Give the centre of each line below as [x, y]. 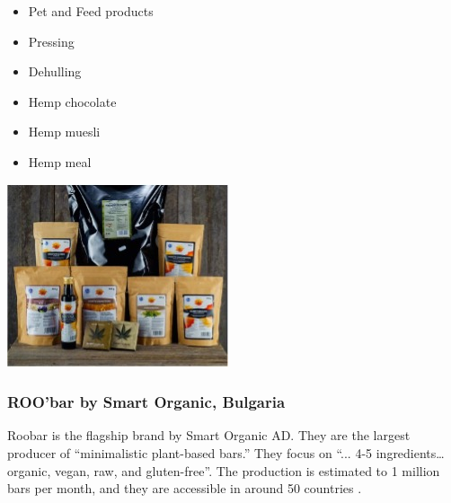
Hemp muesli [64, 132]
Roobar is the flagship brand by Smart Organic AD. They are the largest [209, 435]
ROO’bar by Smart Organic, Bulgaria [146, 402]
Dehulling [55, 71]
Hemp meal [60, 161]
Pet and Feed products [91, 11]
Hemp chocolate [72, 101]
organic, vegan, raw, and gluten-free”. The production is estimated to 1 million [224, 470]
